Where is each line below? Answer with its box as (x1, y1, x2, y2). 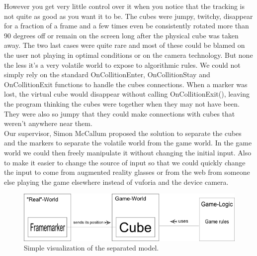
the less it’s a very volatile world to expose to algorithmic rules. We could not (4, 59, 241, 70)
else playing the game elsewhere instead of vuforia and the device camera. (4, 176, 229, 187)
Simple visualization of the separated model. (24, 243, 159, 253)
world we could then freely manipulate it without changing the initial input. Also (4, 147, 252, 157)
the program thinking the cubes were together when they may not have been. (4, 98, 240, 109)
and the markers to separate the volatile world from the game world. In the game (4, 137, 252, 148)
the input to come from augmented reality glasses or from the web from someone (4, 167, 250, 177)
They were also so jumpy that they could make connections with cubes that (4, 108, 235, 119)
